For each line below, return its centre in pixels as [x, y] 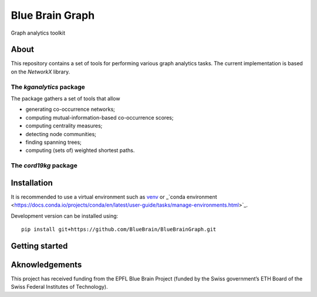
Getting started [39, 246]
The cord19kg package [44, 166]
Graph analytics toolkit [38, 33]
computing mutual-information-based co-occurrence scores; [100, 117]
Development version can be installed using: [65, 216]
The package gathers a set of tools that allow [65, 98]
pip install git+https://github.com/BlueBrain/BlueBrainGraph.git [119, 229]
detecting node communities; [61, 134]
